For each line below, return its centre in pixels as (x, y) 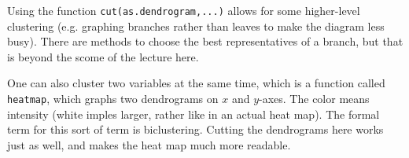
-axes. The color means (314, 99)
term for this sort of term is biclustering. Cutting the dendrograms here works (195, 129)
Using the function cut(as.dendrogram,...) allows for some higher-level (184, 10)
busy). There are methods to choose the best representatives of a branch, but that (205, 41)
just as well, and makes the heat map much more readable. (149, 144)
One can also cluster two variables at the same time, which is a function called (196, 83)
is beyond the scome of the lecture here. (103, 56)
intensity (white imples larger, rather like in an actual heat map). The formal (193, 114)
